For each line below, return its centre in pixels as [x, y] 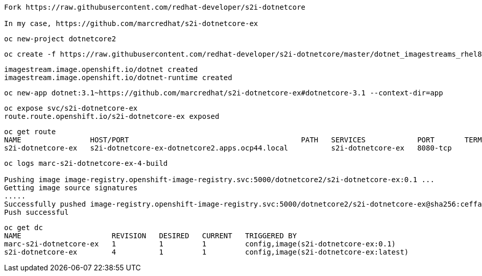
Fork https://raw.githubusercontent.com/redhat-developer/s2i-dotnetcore [155, 7]
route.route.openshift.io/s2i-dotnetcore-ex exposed [112, 116]
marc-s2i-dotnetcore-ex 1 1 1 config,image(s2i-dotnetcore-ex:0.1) [200, 244]
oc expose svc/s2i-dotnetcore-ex [71, 108]
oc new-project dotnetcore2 [60, 39]
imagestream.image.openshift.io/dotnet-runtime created [118, 78]
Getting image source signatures [71, 188]
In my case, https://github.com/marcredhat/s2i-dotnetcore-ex [131, 23]
